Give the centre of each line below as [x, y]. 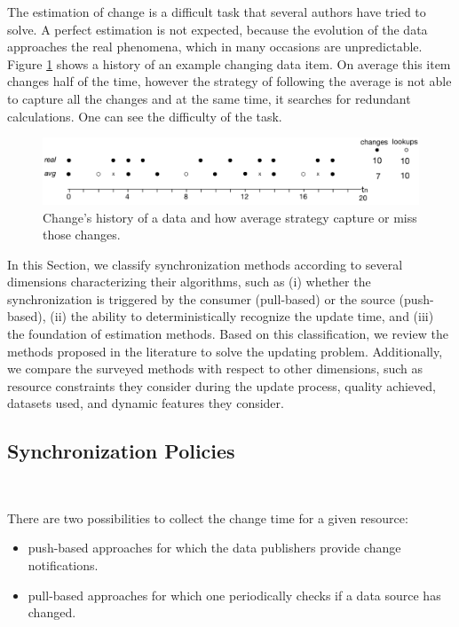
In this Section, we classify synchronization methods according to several [205, 264]
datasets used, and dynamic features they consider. [146, 403]
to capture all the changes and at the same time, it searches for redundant [209, 98]
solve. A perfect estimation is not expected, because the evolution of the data [218, 29]
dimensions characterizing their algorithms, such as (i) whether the [189, 282]
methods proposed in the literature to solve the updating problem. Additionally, [225, 351]
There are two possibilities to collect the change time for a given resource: [208, 517]
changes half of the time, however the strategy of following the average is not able [229, 81]
